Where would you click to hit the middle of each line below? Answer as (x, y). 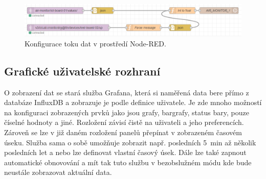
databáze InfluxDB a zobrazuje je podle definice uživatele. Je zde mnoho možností (133, 102)
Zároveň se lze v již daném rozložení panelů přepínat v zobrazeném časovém (123, 132)
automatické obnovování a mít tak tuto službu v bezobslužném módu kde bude (128, 162)
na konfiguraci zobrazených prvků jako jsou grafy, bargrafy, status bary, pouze (127, 112)
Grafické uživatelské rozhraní (82, 71)
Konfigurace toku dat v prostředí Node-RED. (95, 43)
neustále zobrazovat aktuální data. (58, 172)
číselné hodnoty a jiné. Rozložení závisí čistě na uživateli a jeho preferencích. (124, 122)
